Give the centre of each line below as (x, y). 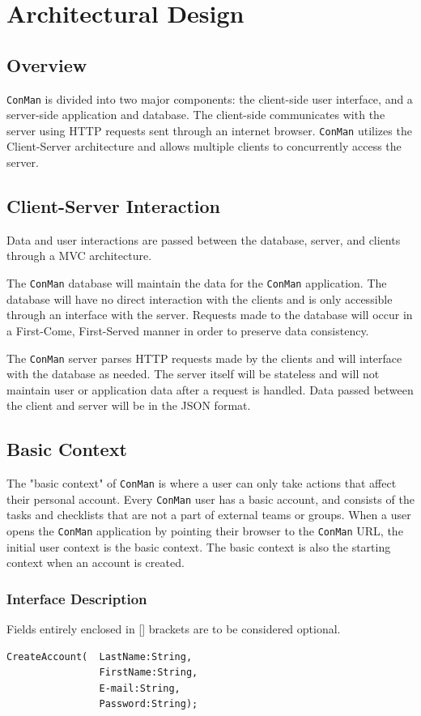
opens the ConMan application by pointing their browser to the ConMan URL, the (205, 531)
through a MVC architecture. (79, 256)
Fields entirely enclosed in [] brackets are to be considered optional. (174, 629)
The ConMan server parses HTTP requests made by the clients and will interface (204, 358)
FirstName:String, (149, 673)
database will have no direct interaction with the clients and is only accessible (200, 298)
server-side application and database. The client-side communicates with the (196, 115)
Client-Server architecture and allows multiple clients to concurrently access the (204, 146)
